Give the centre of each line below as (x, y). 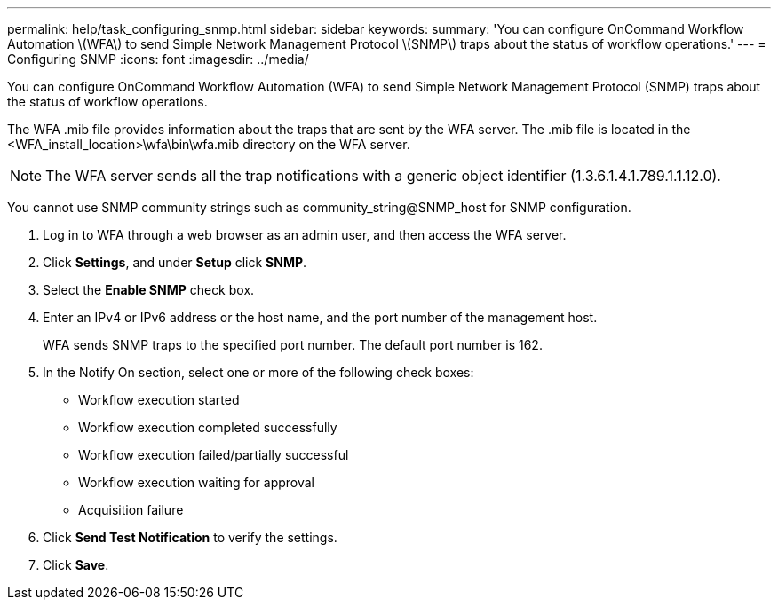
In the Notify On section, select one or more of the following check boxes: (258, 372)
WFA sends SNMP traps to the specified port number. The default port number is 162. (293, 345)
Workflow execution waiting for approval (197, 482)
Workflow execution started (159, 400)
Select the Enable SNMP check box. (149, 290)
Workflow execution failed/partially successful (214, 455)
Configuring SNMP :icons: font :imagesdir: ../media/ (158, 59)
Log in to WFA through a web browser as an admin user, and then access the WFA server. (305, 235)
